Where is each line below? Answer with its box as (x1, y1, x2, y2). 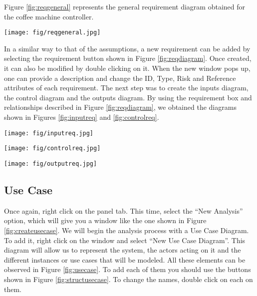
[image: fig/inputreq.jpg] (4, 129, 93, 137)
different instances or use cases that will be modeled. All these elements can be (4, 254, 246, 265)
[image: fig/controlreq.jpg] (4, 145, 101, 152)
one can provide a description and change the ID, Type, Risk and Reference (4, 72, 236, 83)
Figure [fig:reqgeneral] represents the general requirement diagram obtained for (4, 1, 245, 11)
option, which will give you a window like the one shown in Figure (4, 215, 207, 226)
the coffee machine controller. (4, 11, 94, 21)
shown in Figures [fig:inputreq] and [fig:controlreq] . (4, 112, 159, 122)
